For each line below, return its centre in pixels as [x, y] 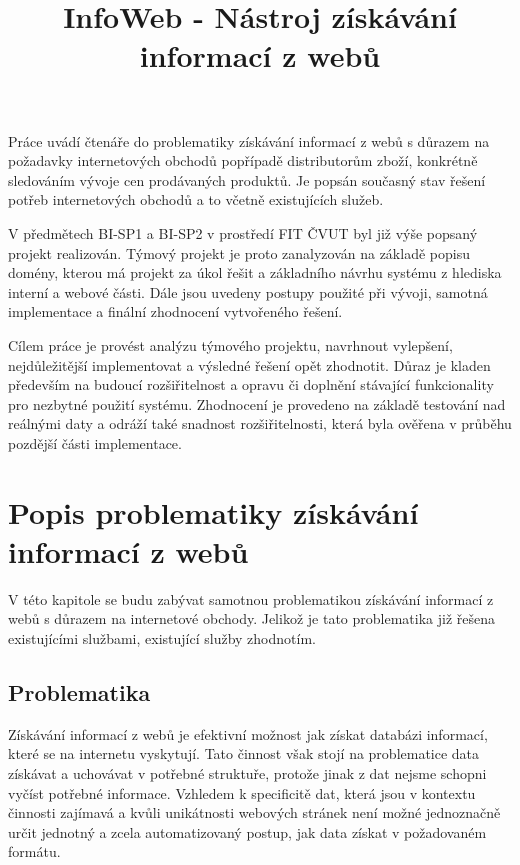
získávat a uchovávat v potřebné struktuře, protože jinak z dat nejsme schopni [247, 772]
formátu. [34, 851]
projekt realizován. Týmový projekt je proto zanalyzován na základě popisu [239, 252]
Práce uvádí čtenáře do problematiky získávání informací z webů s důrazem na [249, 140]
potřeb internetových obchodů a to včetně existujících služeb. [196, 199]
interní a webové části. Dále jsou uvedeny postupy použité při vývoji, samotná [248, 291]
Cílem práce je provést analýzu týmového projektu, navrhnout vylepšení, [230, 344]
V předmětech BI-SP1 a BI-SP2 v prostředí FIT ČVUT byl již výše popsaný [243, 232]
